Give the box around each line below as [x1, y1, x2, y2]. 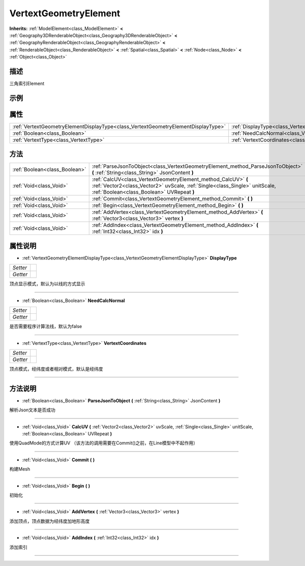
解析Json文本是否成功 [9, 407, 56, 413]
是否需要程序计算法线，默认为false [9, 323, 82, 330]
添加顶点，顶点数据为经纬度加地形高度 [9, 518, 90, 524]
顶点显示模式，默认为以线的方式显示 [9, 281, 85, 287]
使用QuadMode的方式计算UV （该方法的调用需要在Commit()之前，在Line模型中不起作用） [9, 440, 198, 446]
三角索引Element [9, 80, 45, 86]
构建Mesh [9, 466, 30, 472]
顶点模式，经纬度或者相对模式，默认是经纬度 [9, 366, 103, 372]
